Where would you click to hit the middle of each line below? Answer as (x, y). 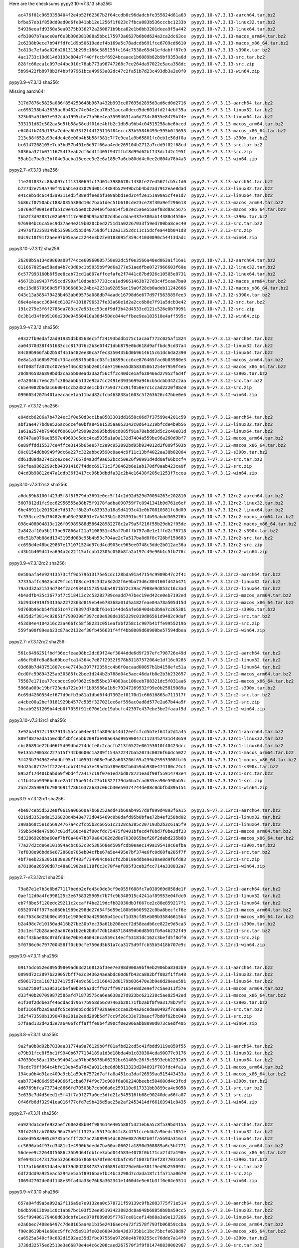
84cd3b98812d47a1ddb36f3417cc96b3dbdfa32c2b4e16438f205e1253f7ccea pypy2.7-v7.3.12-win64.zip (138, 473)
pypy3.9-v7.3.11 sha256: (34, 956)
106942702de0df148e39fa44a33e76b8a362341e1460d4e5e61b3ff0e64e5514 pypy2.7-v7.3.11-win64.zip (138, 1180)
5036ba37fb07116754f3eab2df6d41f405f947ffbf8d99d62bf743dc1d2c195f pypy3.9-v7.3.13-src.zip (135, 152)
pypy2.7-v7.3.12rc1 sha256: (37, 877)
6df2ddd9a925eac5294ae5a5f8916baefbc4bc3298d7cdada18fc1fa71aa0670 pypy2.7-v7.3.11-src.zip (135, 1174)
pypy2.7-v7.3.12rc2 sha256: (37, 641)
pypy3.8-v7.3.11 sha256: (34, 1035)
